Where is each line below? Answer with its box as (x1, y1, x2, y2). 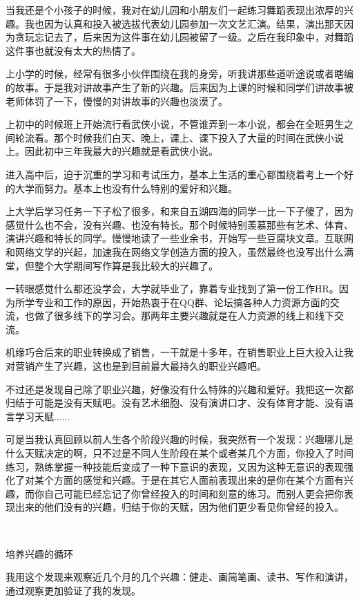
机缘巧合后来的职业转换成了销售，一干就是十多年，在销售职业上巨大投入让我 (6, 345, 353, 359)
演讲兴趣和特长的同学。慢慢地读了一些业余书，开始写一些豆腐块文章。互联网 (6, 231, 353, 245)
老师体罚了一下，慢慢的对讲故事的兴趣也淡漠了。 (6, 93, 228, 108)
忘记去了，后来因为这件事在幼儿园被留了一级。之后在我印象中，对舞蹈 (34, 30, 353, 44)
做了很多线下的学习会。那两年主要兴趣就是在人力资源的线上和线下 (34, 308, 334, 323)
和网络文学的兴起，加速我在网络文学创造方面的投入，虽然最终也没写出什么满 (6, 244, 353, 258)
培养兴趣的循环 (6, 546, 73, 561)
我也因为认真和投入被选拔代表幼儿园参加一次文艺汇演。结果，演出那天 (24, 16, 344, 30)
